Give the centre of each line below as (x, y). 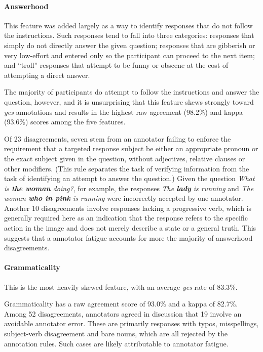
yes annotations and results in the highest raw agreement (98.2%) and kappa (123, 112)
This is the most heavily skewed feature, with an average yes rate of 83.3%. (121, 287)
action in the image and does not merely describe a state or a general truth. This (130, 228)
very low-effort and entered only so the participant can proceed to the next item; (129, 55)
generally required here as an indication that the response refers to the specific (126, 218)
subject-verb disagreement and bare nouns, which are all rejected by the (116, 334)
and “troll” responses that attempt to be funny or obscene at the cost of (116, 65)
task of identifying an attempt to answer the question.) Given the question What (129, 178)
